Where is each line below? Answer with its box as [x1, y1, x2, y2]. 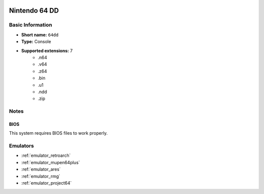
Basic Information [9, 22, 52, 28]
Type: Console [21, 39, 51, 45]
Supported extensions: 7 [21, 48, 73, 53]
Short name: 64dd [21, 32, 59, 38]
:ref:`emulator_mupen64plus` [21, 159, 80, 165]
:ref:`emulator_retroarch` [21, 152, 71, 159]
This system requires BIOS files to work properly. [9, 130, 108, 136]
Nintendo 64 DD [9, 6, 59, 15]
